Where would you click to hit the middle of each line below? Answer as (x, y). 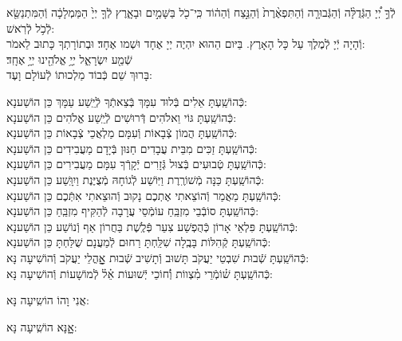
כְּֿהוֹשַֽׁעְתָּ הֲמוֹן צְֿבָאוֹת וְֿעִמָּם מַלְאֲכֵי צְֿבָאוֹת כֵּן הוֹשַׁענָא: (122, 133)
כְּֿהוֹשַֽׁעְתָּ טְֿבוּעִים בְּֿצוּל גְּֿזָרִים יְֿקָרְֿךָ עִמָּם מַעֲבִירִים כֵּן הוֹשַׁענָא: (136, 164)
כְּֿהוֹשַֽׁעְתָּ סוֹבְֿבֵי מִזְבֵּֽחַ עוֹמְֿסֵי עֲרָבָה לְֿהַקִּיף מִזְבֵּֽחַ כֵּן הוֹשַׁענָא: (133, 211)
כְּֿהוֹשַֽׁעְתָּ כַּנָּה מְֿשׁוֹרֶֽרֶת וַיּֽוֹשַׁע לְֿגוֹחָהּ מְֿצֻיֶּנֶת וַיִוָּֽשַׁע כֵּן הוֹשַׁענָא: (136, 179)
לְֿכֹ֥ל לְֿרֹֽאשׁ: (31, 27)
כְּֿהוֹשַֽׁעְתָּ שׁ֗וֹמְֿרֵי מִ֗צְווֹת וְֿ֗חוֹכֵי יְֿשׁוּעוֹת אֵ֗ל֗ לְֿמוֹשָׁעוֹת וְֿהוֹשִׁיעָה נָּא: (140, 273)
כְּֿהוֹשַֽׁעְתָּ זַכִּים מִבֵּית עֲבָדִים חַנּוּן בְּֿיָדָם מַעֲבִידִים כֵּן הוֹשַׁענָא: (132, 148)
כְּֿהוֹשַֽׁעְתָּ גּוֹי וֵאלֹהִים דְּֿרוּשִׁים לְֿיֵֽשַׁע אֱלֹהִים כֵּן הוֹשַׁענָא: (122, 117)
